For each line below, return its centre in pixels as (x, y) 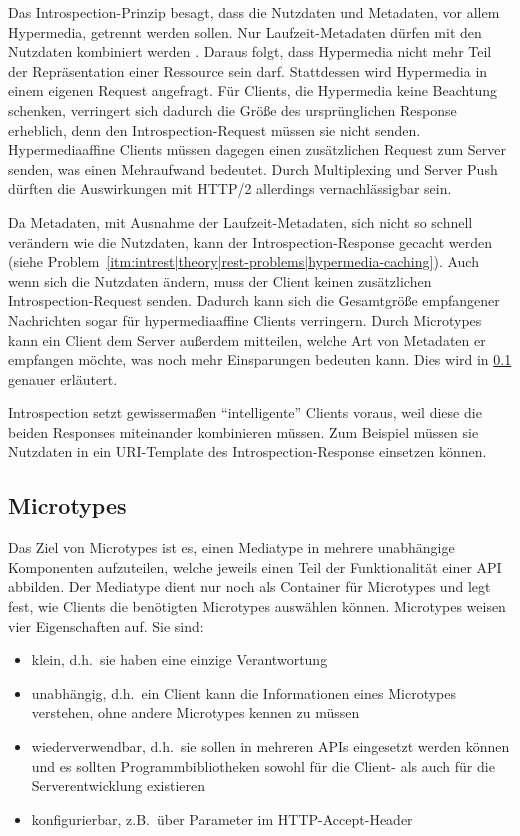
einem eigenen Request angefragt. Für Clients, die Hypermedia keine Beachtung (252, 90)
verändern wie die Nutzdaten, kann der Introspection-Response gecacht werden (250, 241)
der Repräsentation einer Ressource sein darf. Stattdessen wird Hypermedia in (248, 70)
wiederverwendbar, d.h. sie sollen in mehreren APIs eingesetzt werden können (270, 746)
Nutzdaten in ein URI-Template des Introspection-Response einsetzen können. (247, 451)
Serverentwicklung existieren (118, 785)
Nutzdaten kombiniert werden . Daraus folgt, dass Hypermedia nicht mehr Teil (250, 51)
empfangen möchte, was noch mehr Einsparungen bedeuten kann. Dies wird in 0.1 (260, 359)
